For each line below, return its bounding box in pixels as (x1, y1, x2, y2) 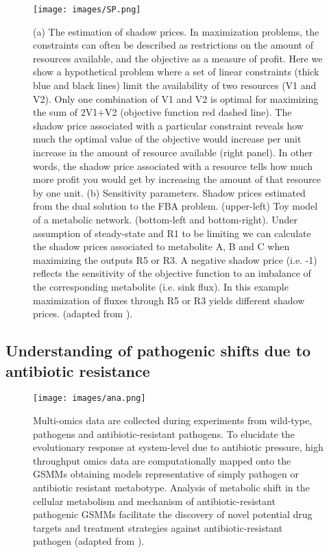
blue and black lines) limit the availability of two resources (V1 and (33, 78, 317, 93)
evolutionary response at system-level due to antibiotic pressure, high (33, 440, 324, 454)
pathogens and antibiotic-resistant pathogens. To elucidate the (33, 426, 295, 441)
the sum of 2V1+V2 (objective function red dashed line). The (33, 105, 292, 119)
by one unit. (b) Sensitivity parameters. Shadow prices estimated (33, 185, 306, 199)
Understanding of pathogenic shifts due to (5, 340, 311, 361)
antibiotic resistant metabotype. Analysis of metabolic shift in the (33, 480, 310, 494)
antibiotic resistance (5, 360, 150, 381)
